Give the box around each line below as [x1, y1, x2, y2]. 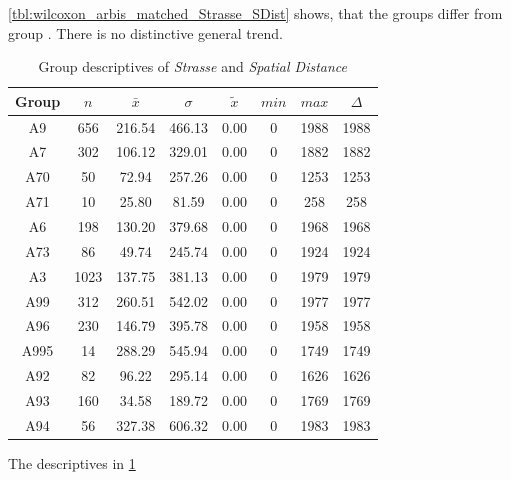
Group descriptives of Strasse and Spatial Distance [38, 56, 348, 77]
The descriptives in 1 [8, 452, 136, 473]
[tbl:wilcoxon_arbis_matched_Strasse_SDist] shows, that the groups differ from [8, 3, 503, 23]
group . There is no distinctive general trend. [8, 22, 283, 43]
